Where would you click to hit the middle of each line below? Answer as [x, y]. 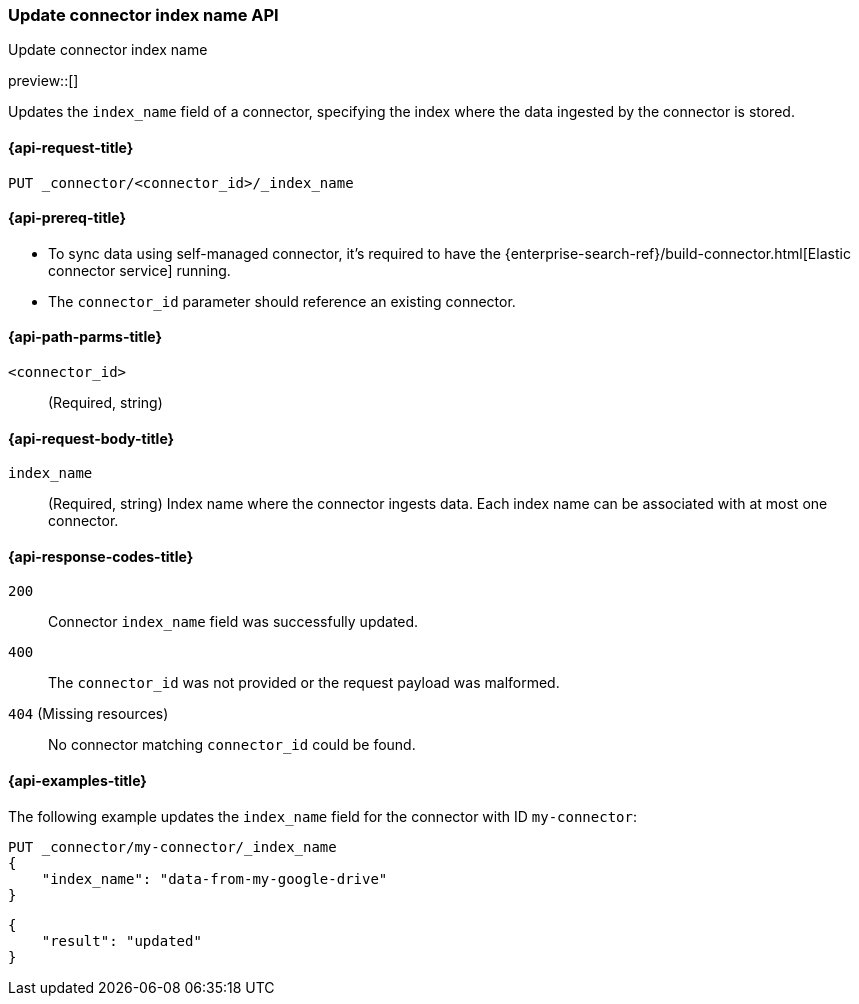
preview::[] [43, 81]
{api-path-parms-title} [85, 337]
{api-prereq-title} [67, 218]
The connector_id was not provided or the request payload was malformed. [304, 683]
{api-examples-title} [77, 781]
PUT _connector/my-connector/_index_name [172, 846]
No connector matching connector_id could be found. [232, 745]
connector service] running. [139, 270]
